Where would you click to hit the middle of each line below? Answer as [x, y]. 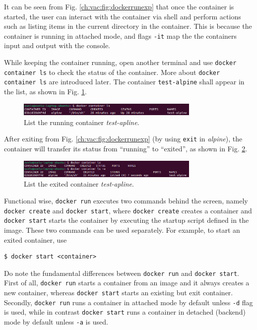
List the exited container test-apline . [79, 184]
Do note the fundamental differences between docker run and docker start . [122, 273]
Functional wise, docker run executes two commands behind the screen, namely [126, 200]
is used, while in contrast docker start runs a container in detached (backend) [125, 312]
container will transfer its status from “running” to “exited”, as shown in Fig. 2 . [126, 149]
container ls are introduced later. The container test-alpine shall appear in [124, 82]
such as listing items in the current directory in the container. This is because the [128, 26]
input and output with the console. [57, 45]
